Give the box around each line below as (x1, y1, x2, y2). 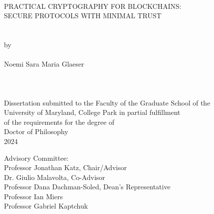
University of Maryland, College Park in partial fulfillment (4, 107, 180, 117)
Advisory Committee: (4, 152, 69, 163)
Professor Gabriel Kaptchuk (4, 201, 88, 211)
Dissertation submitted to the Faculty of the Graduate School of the (4, 97, 211, 107)
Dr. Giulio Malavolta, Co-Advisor (4, 172, 106, 182)
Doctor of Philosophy (4, 126, 69, 137)
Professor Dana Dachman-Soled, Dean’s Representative (4, 181, 171, 192)
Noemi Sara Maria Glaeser (4, 59, 84, 69)
